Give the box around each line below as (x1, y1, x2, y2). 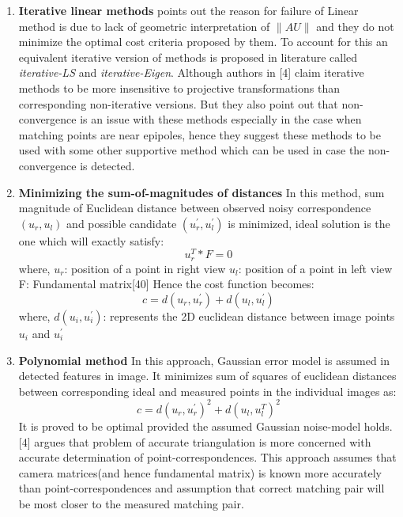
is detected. (80, 157, 135, 173)
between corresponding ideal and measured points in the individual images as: (18, 382, 397, 399)
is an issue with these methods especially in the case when (80, 111, 362, 127)
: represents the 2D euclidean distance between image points (103, 308, 395, 325)
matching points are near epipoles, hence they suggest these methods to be (18, 126, 382, 143)
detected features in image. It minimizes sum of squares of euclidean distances (18, 367, 397, 384)
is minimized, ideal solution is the (228, 215, 390, 231)
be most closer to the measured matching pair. (18, 495, 244, 511)
